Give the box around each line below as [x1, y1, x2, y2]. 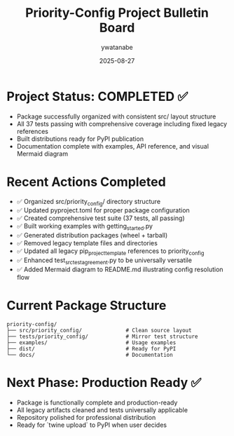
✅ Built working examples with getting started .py [16, 222, 153, 232]
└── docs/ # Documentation [6, 351, 173, 358]
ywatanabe [100, 43, 134, 51]
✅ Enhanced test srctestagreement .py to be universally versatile [16, 256, 192, 266]
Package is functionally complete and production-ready [16, 398, 178, 407]
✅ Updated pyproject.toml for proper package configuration [16, 206, 190, 214]
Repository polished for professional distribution [16, 413, 156, 421]
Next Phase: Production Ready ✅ [6, 374, 202, 390]
